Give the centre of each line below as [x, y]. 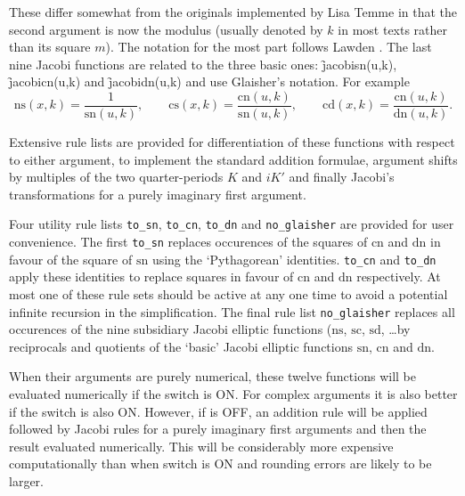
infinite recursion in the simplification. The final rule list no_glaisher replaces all [232, 311]
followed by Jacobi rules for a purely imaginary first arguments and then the [218, 429]
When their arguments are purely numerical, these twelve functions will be [212, 376]
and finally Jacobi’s [342, 177]
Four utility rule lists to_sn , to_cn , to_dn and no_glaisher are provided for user [232, 224]
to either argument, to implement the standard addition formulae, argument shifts [233, 159]
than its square [50, 47]
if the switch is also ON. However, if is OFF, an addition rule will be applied [218, 411]
